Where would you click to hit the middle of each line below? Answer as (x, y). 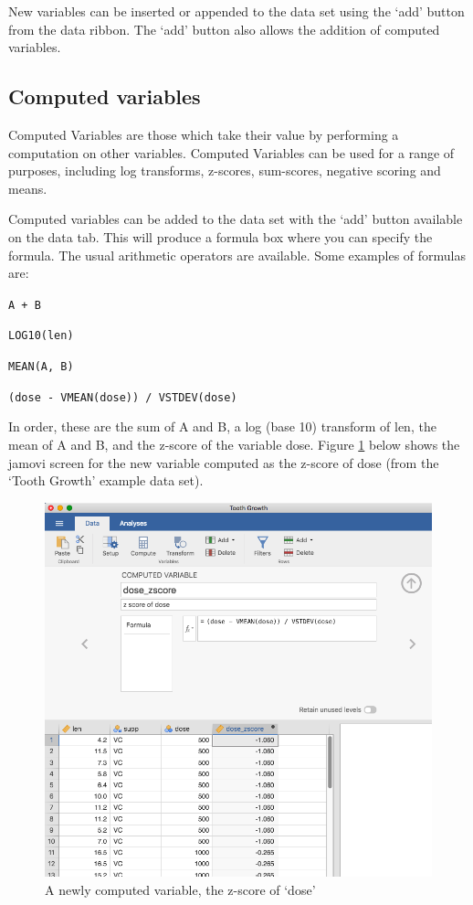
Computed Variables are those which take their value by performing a (204, 134)
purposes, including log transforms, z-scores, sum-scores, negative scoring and (225, 170)
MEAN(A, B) (41, 367)
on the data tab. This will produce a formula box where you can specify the (221, 236)
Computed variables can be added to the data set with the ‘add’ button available (236, 219)
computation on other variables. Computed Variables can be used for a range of (231, 152)
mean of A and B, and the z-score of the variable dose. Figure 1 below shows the (234, 444)
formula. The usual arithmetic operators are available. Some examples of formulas (237, 255)
